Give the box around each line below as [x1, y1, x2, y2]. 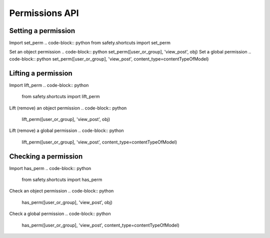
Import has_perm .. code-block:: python [9, 165, 91, 171]
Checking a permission [9, 152, 83, 160]
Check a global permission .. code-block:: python [9, 210, 111, 217]
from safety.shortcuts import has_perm [21, 176, 102, 182]
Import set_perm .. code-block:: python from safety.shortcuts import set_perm [9, 40, 171, 46]
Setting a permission [9, 26, 75, 35]
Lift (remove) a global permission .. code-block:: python [9, 127, 124, 133]
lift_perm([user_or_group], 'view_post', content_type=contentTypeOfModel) [21, 139, 177, 145]
